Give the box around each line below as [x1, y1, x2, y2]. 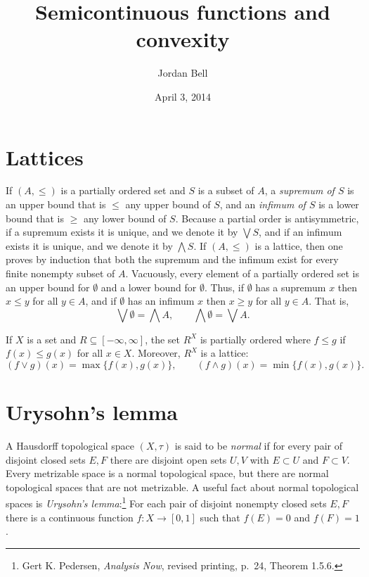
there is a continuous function [6, 509, 134, 524]
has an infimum [127, 293, 195, 308]
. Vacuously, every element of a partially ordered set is [125, 266, 359, 280]
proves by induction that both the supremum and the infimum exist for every [6, 252, 339, 267]
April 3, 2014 [155, 89, 211, 103]
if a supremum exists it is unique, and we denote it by [6, 224, 238, 239]
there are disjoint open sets [110, 452, 227, 467]
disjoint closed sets [6, 452, 86, 467]
